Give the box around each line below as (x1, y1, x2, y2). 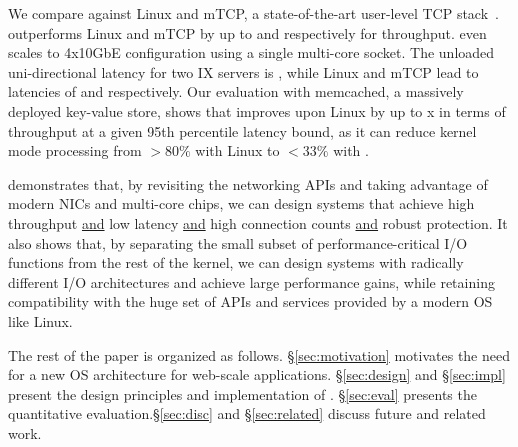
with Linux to (195, 140, 280, 161)
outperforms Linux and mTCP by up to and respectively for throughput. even (8, 22, 487, 43)
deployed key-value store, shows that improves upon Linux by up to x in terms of (8, 100, 506, 121)
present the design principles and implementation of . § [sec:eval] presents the (8, 383, 477, 404)
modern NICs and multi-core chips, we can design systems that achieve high (8, 193, 475, 214)
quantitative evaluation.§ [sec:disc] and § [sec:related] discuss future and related (8, 403, 486, 424)
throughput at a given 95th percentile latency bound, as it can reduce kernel (8, 120, 477, 141)
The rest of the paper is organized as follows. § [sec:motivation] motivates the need (8, 344, 510, 365)
